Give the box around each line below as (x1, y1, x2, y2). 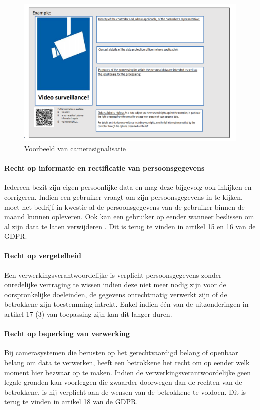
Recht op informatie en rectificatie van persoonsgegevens (4, 163, 205, 173)
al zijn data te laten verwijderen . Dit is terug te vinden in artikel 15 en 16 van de (4, 221, 256, 231)
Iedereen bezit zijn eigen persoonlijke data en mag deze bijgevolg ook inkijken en (4, 182, 252, 192)
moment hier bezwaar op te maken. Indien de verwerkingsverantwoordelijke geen (4, 367, 251, 377)
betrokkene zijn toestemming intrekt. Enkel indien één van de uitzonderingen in (4, 299, 249, 309)
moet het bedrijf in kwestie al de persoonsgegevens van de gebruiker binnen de (4, 201, 245, 212)
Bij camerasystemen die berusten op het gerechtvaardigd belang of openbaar (4, 347, 238, 358)
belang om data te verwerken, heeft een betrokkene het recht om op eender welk (4, 357, 250, 368)
